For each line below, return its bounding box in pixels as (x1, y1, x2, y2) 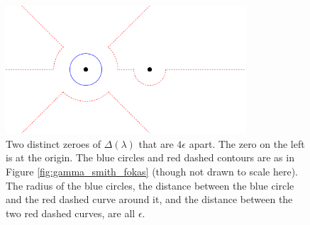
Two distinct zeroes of (6, 136, 101, 151)
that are (138, 136, 174, 151)
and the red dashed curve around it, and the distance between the (6, 192, 293, 207)
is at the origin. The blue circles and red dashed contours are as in (6, 150, 294, 165)
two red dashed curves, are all (6, 205, 135, 220)
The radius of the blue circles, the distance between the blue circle (6, 178, 294, 192)
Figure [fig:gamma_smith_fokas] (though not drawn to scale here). (6, 163, 299, 178)
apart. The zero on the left (189, 136, 305, 151)
